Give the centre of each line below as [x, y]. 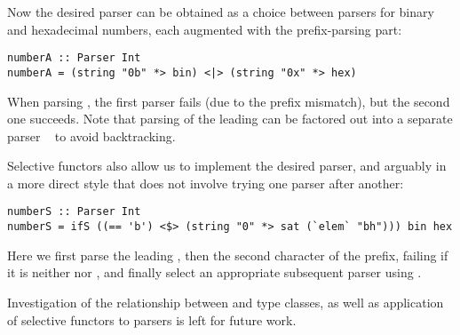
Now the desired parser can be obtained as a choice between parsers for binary [221, 12]
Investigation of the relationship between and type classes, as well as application [226, 302]
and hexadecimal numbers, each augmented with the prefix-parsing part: [205, 29]
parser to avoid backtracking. [91, 136]
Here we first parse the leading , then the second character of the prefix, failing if [228, 255]
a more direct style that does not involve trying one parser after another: [206, 183]
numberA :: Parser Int [74, 58]
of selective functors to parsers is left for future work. [152, 319]
